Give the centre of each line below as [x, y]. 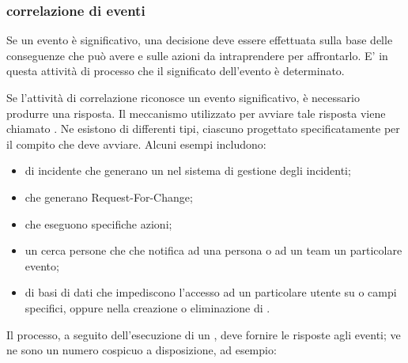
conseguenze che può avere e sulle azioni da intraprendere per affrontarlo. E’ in [197, 55]
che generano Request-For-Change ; [109, 197]
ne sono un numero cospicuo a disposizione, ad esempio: [142, 350]
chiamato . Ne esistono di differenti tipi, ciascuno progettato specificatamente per [203, 129]
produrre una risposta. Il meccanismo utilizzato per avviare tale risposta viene [196, 113]
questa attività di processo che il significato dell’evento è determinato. [176, 71]
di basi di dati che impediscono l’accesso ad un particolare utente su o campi [211, 292]
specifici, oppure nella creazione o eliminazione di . [147, 307]
